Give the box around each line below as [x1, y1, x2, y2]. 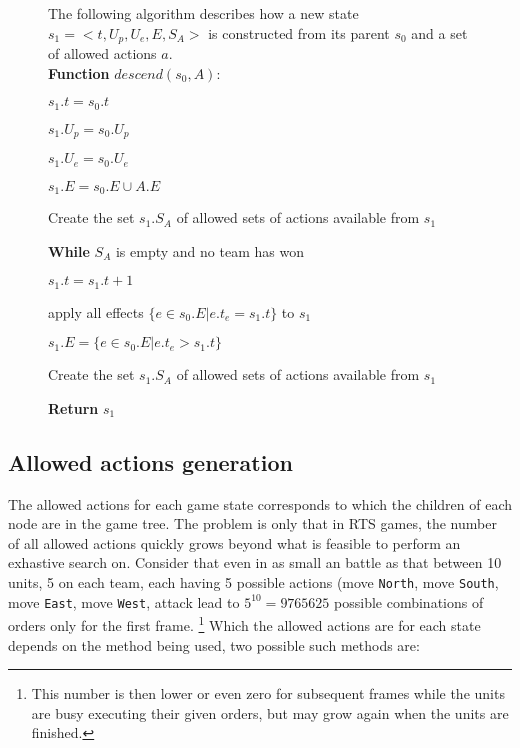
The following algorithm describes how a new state [48, 3, 359, 23]
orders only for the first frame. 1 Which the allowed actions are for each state [8, 612, 481, 636]
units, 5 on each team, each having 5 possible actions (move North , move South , [8, 572, 499, 593]
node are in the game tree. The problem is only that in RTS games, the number [8, 513, 497, 534]
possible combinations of [334, 591, 484, 612]
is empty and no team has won [115, 240, 304, 261]
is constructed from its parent [208, 22, 390, 43]
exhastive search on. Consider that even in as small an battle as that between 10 [8, 552, 502, 573]
